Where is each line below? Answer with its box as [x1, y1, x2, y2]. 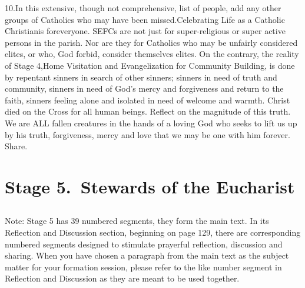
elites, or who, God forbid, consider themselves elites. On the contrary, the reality [5, 48, 299, 60]
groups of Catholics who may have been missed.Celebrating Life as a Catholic [5, 13, 285, 25]
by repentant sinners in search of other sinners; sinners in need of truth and [5, 71, 277, 83]
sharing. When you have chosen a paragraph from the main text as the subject [5, 249, 289, 262]
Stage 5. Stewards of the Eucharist [5, 174, 295, 198]
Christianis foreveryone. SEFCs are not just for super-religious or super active [5, 25, 286, 37]
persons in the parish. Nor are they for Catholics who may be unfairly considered [5, 36, 298, 48]
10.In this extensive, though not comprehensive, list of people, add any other [5, 2, 281, 14]
